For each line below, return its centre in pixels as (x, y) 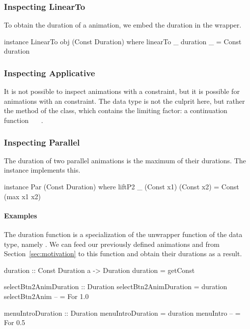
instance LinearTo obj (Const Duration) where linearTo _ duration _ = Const (123, 41)
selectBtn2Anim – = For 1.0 (46, 296)
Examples (21, 215)
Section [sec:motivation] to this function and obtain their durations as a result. (123, 254)
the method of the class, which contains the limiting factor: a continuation (116, 110)
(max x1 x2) (23, 196)
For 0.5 (15, 322)
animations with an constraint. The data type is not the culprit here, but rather (125, 101)
